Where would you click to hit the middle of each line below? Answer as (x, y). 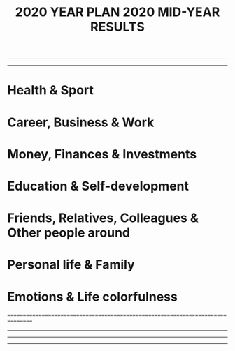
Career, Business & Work (81, 122)
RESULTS (117, 27)
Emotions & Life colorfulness (93, 297)
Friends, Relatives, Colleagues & (103, 218)
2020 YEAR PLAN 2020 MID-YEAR (117, 12)
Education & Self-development (98, 186)
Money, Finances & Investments (102, 154)
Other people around (69, 233)
